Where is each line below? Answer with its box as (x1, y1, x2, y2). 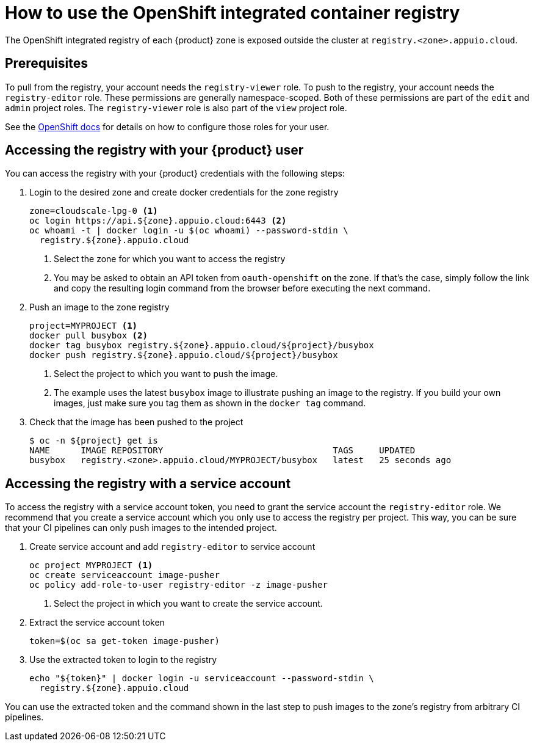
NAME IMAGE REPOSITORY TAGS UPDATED (29, 445, 416, 456)
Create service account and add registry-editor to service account (29, 541, 316, 552)
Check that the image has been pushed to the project (29, 417, 244, 428)
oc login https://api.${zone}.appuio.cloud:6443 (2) (29, 216, 287, 226)
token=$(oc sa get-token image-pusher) (29, 636, 220, 646)
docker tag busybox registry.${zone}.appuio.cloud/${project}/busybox (29, 340, 374, 351)
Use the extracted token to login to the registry (29, 654, 217, 665)
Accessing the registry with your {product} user (5, 142, 304, 158)
